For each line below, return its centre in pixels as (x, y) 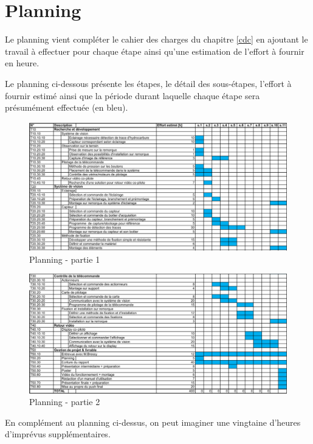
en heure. (22, 63)
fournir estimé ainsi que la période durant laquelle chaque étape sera (132, 95)
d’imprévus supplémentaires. (58, 434)
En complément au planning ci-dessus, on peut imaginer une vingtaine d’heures (153, 422)
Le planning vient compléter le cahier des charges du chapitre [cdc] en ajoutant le (156, 39)
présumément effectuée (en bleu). (67, 107)
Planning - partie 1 (65, 259)
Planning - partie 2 (65, 402)
